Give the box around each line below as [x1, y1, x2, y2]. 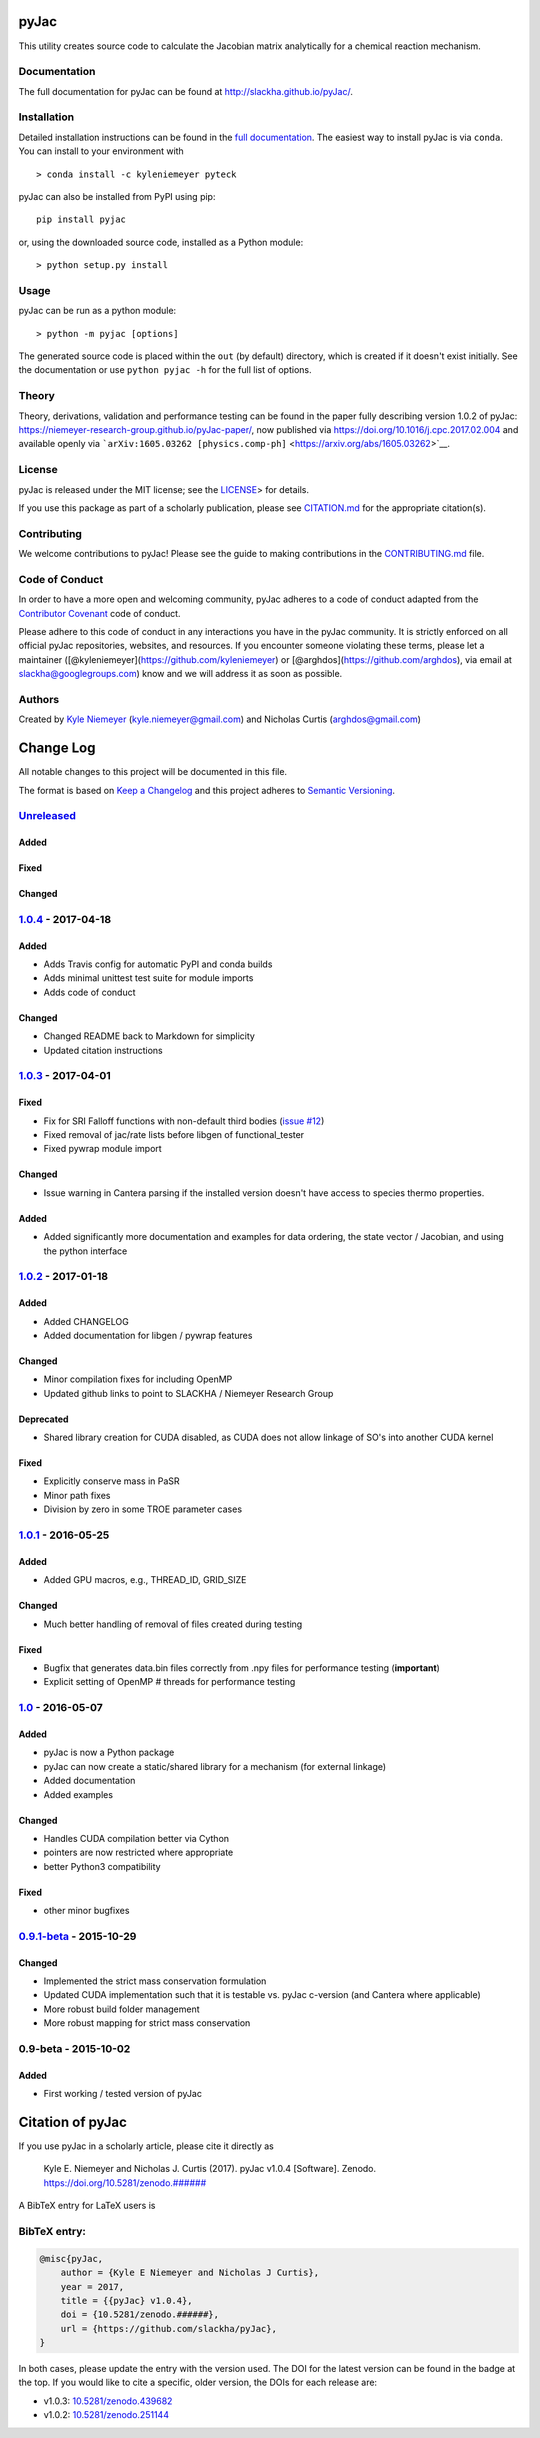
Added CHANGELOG [43, 1315, 129, 1327]
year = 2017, [60, 2281, 125, 2292]
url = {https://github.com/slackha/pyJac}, [60, 2323, 277, 2334]
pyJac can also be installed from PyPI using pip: [18, 190, 216, 202]
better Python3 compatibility [43, 1860, 161, 1872]
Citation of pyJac [18, 2113, 127, 2130]
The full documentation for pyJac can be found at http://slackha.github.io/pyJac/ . [18, 85, 354, 97]
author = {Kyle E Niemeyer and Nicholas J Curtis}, [60, 2267, 320, 2279]
